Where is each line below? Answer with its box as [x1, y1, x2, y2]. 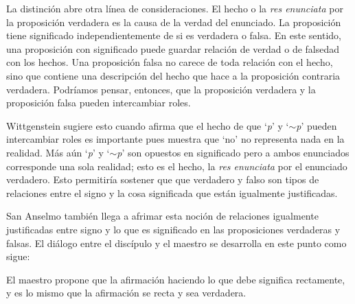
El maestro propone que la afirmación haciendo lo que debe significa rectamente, [6, 272, 345, 286]
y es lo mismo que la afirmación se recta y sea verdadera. [6, 285, 247, 300]
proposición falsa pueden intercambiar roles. [6, 95, 191, 110]
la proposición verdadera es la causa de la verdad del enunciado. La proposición [6, 14, 341, 29]
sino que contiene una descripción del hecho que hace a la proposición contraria [6, 68, 341, 82]
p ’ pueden [296, 118, 337, 132]
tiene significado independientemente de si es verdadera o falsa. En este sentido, [6, 28, 341, 43]
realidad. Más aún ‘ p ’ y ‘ [6, 145, 110, 159]
